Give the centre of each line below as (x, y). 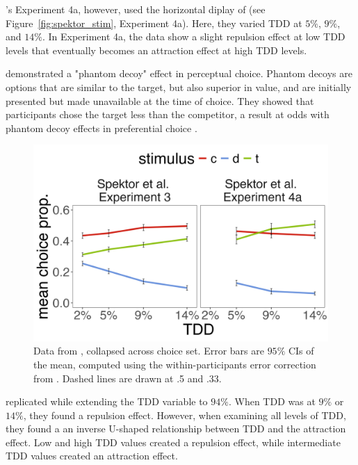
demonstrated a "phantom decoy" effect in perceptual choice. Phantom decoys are (179, 73)
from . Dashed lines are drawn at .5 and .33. (128, 378)
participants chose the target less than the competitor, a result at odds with (168, 114)
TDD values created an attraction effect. (92, 456)
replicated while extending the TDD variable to (107, 401)
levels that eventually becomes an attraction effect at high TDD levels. (156, 50)
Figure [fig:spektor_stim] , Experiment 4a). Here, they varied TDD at (154, 23)
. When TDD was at (272, 401)
